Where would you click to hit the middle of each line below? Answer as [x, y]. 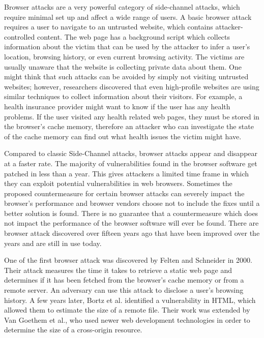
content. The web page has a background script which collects [134, 36]
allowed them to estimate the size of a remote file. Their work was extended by [127, 310]
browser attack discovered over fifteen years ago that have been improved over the [132, 233]
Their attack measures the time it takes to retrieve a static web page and [118, 270]
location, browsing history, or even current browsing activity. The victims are [124, 56]
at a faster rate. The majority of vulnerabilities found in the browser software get [131, 163]
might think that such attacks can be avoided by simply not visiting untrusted [126, 76]
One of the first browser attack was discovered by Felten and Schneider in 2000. [128, 260]
